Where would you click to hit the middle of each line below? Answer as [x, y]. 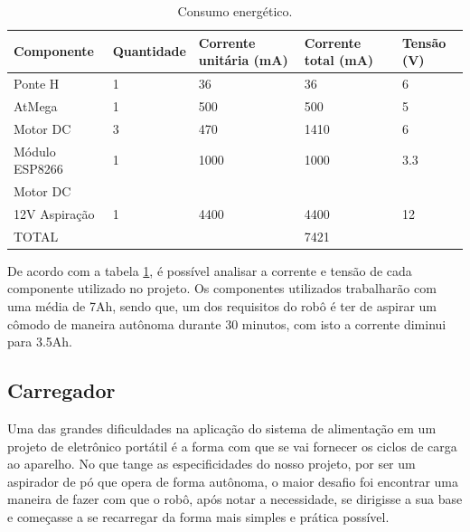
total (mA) [339, 60]
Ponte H [37, 84]
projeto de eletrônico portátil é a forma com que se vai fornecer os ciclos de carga [232, 446]
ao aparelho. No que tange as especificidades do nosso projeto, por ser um [211, 464]
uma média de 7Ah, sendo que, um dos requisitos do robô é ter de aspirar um [222, 305]
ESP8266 [38, 169]
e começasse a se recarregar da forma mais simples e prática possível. [198, 516]
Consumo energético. [235, 11]
